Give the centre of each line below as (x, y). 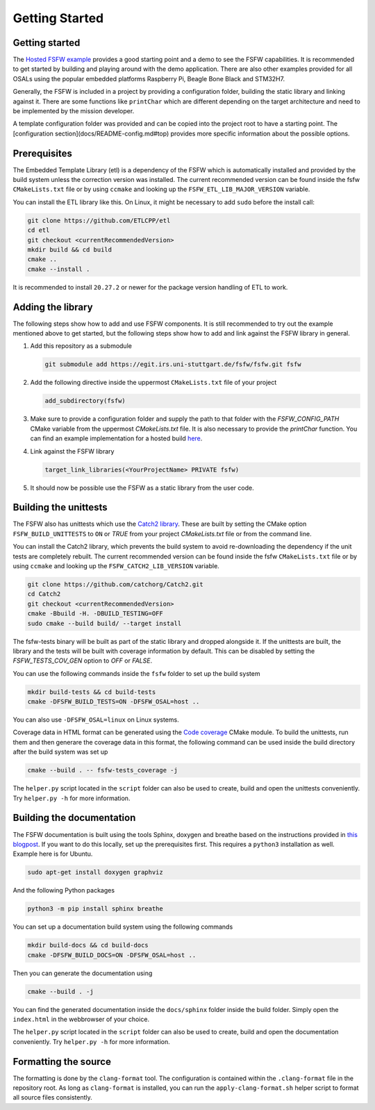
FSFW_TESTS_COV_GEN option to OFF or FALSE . (83, 661)
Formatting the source (62, 1062)
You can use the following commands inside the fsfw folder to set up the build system (136, 673)
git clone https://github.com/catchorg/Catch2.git (116, 585)
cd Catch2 (44, 594)
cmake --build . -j (60, 991)
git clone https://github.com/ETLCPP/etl (99, 220)
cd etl (39, 230)
